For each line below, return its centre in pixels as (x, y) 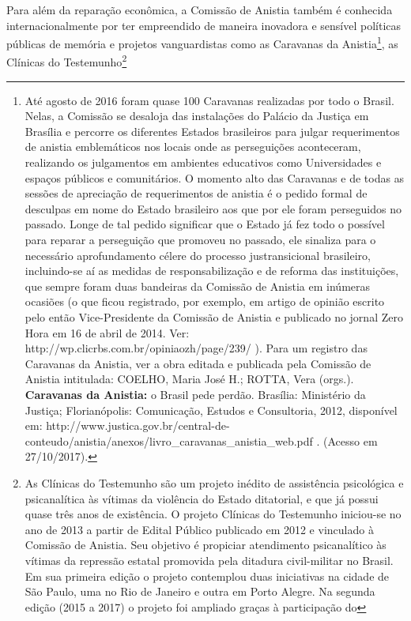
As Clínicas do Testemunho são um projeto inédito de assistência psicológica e (214, 482)
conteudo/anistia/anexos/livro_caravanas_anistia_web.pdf (169, 440)
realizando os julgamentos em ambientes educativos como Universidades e (203, 162)
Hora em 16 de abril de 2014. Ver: (107, 332)
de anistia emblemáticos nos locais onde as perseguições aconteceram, (193, 147)
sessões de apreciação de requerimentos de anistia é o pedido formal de (196, 193)
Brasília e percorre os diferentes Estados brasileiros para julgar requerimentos (212, 131)
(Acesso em (351, 440)
